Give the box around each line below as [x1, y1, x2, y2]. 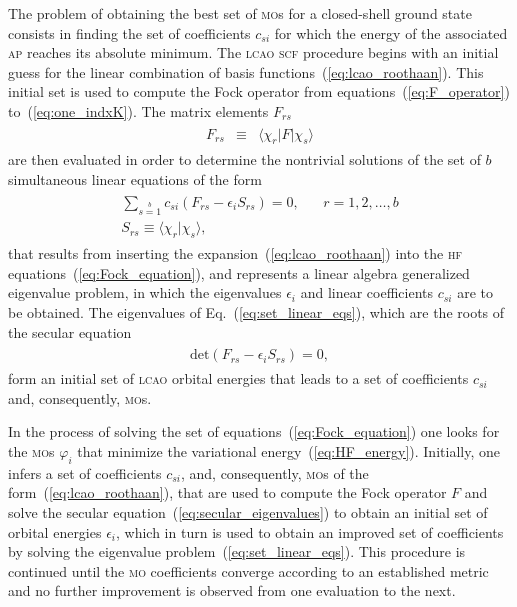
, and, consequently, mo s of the [180, 462, 369, 483]
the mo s [8, 441, 55, 462]
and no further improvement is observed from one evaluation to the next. [8, 580, 456, 601]
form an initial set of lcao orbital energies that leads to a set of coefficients [8, 368, 469, 389]
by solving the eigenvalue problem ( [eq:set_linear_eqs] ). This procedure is [8, 541, 466, 562]
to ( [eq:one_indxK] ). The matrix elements [8, 100, 269, 121]
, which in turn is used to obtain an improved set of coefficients [116, 521, 504, 542]
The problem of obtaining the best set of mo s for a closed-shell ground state [8, 3, 472, 23]
